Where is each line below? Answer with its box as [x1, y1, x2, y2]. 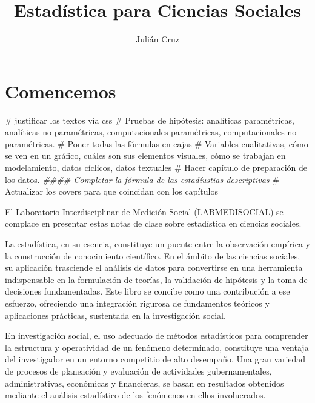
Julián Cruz [136, 33, 179, 45]
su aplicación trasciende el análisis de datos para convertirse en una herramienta [5, 261, 303, 274]
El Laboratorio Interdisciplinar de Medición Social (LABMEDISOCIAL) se [5, 205, 283, 218]
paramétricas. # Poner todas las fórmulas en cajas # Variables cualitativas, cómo [5, 137, 308, 150]
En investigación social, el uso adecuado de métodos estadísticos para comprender [5, 329, 308, 342]
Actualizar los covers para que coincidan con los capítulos [5, 185, 218, 198]
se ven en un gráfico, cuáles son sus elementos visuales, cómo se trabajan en [5, 149, 286, 162]
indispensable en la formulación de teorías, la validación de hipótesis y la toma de [5, 273, 308, 285]
